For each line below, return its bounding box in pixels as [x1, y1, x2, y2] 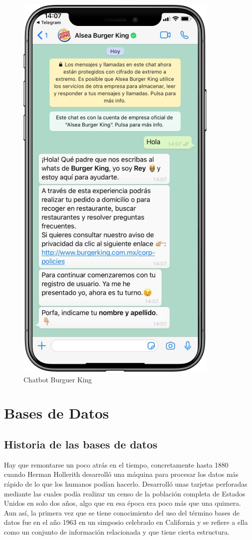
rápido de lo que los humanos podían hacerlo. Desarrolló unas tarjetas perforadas [4, 478, 248, 489]
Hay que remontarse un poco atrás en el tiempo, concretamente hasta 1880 [4, 459, 229, 470]
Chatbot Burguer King [23, 374, 92, 384]
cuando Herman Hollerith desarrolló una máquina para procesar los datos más [4, 469, 239, 479]
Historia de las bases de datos [4, 436, 158, 451]
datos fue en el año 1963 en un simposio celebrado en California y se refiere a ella [4, 517, 248, 527]
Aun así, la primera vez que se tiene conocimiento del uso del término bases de [4, 507, 240, 517]
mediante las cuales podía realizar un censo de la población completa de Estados [4, 488, 245, 498]
